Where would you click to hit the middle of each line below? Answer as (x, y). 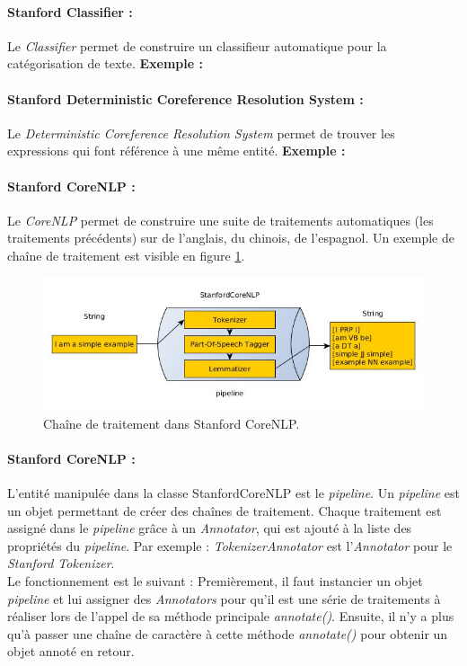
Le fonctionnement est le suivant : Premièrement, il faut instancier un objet (215, 580)
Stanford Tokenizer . (61, 563)
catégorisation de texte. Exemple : (105, 63)
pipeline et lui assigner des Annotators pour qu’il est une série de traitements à (224, 598)
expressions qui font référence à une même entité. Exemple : (176, 151)
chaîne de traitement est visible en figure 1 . (126, 255)
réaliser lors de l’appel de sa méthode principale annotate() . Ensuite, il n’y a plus (231, 616)
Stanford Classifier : (70, 11)
